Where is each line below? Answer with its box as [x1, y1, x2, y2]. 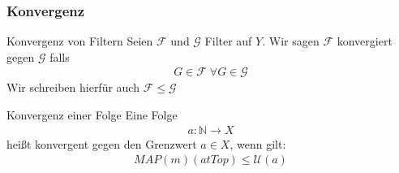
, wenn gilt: [230, 135, 286, 152]
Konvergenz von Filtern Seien [6, 32, 153, 50]
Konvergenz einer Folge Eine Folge [6, 106, 178, 123]
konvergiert [337, 32, 393, 50]
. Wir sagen [262, 32, 320, 50]
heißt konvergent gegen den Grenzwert [6, 135, 197, 152]
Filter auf [204, 32, 252, 50]
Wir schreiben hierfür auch [6, 79, 139, 96]
